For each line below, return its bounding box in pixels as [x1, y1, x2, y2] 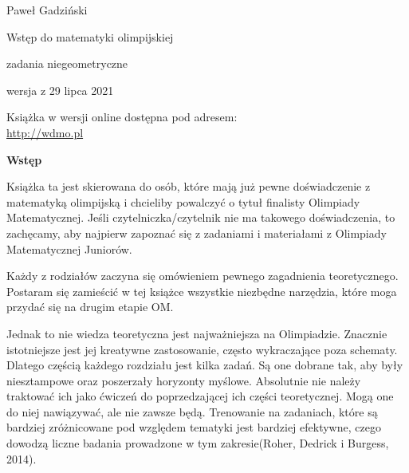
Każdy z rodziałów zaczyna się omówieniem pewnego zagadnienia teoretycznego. [6, 267, 399, 284]
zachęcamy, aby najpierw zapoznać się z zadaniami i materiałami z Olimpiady [6, 224, 387, 241]
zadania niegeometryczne [6, 55, 128, 72]
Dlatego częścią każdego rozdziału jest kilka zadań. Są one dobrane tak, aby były [6, 357, 403, 373]
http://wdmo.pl [6, 124, 84, 140]
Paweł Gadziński [6, 2, 88, 18]
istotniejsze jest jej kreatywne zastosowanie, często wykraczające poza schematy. [6, 341, 398, 357]
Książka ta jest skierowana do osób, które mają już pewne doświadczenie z [6, 178, 371, 195]
